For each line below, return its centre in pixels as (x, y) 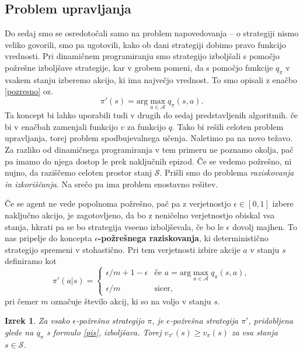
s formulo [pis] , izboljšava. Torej (104, 332)
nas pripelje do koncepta (48, 238)
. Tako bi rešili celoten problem (228, 126)
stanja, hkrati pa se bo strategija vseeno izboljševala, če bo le (114, 226)
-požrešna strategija (204, 321)
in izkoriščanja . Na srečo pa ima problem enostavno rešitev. (112, 184)
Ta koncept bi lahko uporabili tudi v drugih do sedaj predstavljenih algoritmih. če (151, 115)
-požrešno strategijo (110, 321)
